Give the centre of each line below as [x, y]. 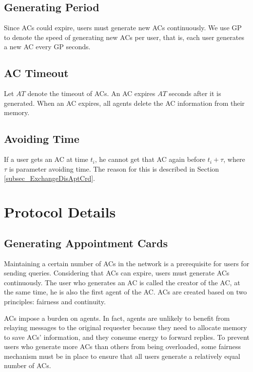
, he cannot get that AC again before [150, 159]
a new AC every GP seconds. [47, 47]
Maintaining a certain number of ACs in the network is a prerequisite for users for [127, 263]
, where [234, 159]
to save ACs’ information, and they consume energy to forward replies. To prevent [127, 337]
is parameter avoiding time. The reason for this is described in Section [114, 168]
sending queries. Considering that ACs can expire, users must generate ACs [117, 273]
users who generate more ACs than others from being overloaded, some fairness [123, 346]
